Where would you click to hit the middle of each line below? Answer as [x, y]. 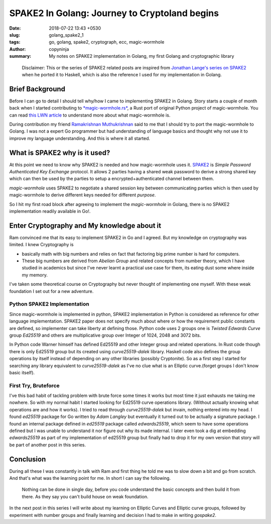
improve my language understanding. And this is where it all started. [80, 138]
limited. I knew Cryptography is [41, 245]
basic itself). [22, 372]
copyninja [59, 49]
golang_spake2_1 [66, 35]
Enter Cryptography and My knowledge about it [85, 225]
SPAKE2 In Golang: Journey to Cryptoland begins [114, 13]
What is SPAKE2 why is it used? [60, 152]
